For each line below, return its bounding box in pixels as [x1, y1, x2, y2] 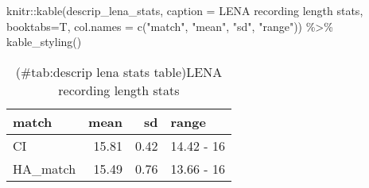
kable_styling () [6, 33, 82, 50]
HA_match [13, 159, 76, 178]
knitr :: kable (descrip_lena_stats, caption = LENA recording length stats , [6, 2, 363, 18]
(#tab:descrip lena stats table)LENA [15, 62, 223, 81]
